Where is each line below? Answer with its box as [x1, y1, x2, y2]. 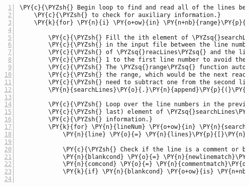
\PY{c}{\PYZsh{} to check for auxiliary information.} [34, 11, 221, 19]
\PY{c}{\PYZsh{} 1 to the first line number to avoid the [48, 56, 246, 64]
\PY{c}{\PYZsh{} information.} [48, 116, 153, 123]
